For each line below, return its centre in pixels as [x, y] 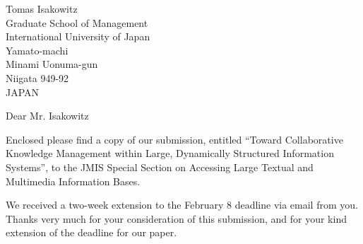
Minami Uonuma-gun [52, 64]
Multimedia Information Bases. [73, 181]
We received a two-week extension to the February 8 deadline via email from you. [182, 205]
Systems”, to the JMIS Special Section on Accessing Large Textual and [160, 167]
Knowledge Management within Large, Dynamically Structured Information [170, 153]
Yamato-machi [37, 50]
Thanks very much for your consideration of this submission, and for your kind [176, 218]
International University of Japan [78, 36]
